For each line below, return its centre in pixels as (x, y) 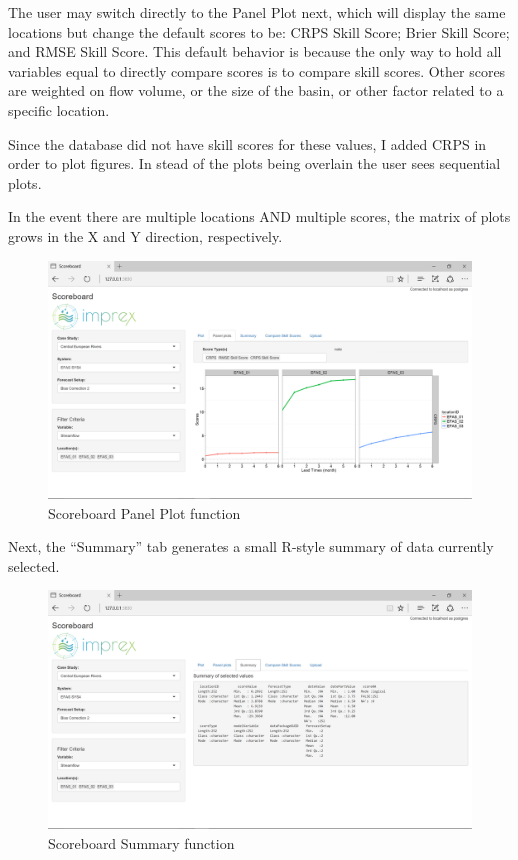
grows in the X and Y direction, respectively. (145, 235)
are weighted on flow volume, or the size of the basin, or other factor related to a (256, 90)
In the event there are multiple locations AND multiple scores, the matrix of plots (259, 216)
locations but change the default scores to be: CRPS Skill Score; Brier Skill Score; (259, 31)
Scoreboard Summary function (141, 842)
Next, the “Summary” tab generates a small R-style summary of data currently (251, 546)
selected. (34, 565)
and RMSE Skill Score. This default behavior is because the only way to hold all (255, 51)
